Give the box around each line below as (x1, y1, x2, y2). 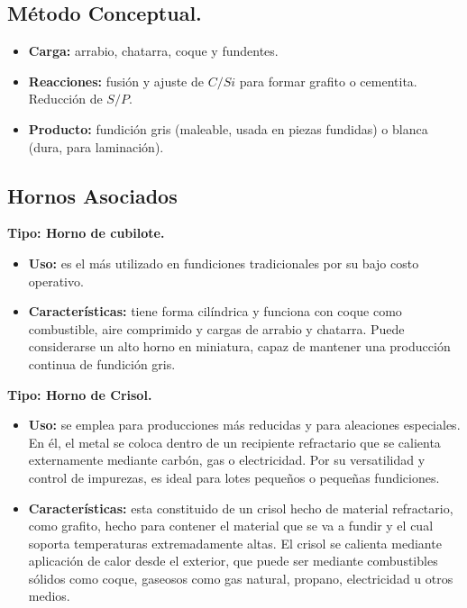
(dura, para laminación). (28, 137, 164, 156)
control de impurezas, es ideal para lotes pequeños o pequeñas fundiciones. (28, 467, 440, 486)
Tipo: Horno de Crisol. (7, 385, 152, 404)
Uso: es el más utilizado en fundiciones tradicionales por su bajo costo (28, 253, 419, 272)
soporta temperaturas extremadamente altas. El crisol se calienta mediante (28, 533, 442, 552)
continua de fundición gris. (28, 354, 176, 373)
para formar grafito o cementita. (239, 71, 417, 90)
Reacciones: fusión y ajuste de (28, 71, 205, 90)
